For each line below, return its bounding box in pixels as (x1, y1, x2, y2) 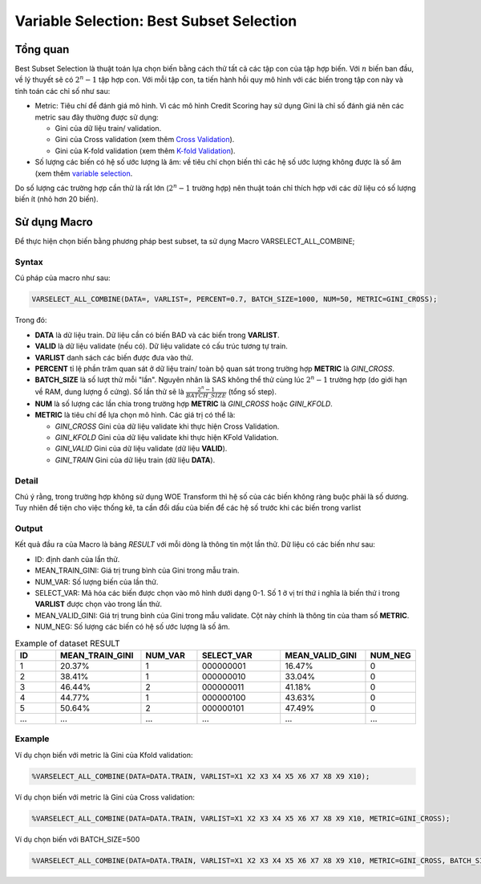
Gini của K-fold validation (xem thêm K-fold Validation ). (55, 145, 236, 156)
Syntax (14, 257, 43, 268)
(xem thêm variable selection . (34, 169, 133, 178)
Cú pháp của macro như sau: (14, 273, 111, 283)
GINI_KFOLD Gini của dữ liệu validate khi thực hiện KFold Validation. (55, 433, 279, 442)
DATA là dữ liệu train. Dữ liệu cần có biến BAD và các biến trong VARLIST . (34, 330, 280, 340)
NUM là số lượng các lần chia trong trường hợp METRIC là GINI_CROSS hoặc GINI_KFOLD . (34, 398, 333, 409)
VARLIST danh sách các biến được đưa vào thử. (34, 352, 194, 362)
